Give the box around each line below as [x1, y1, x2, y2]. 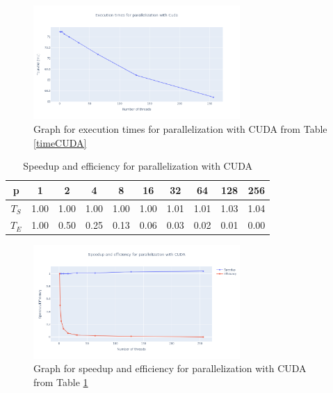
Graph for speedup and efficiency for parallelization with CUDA [33, 361, 307, 376]
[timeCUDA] [33, 135, 87, 150]
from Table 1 [33, 375, 88, 389]
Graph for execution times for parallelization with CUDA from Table [33, 121, 327, 136]
